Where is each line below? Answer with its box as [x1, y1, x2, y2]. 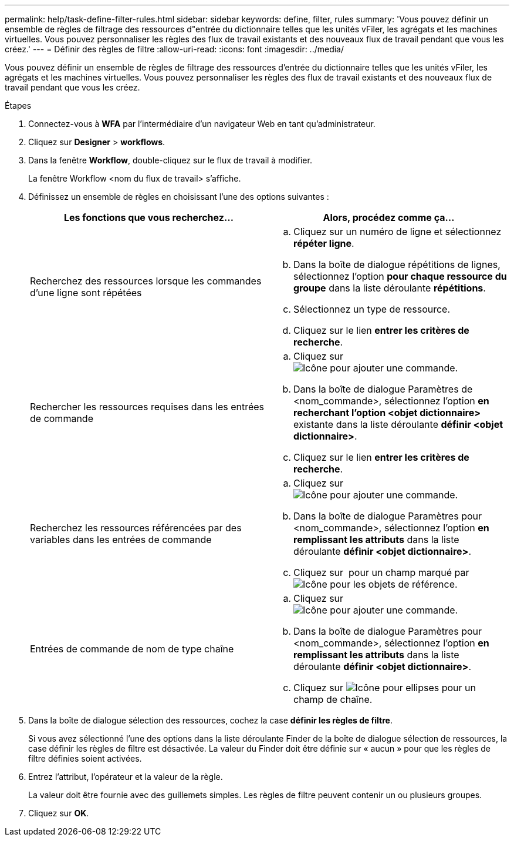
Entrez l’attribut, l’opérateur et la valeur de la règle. [28, 772, 223, 782]
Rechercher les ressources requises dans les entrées [30, 401, 265, 413]
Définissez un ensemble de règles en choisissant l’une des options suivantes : [28, 192, 329, 202]
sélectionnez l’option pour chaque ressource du [293, 270, 507, 282]
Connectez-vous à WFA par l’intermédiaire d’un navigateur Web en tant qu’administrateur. [28, 119, 376, 129]
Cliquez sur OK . [28, 808, 89, 818]
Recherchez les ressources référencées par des [30, 522, 242, 534]
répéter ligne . [293, 237, 354, 249]
